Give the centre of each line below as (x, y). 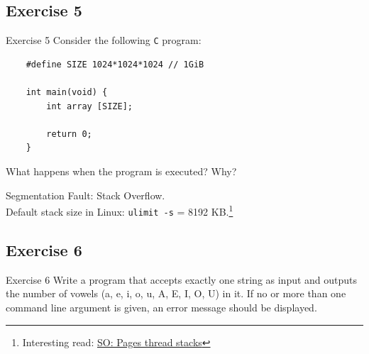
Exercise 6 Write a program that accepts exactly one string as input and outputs (182, 279)
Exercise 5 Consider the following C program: (104, 40)
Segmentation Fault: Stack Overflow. (86, 195)
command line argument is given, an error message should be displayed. (161, 307)
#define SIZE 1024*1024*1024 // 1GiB (115, 64)
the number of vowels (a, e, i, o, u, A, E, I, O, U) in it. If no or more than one (176, 293)
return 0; (69, 134)
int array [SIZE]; (89, 106)
